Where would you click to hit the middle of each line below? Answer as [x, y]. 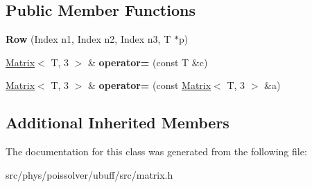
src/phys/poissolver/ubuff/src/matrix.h [89, 174]
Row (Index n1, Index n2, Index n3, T [88, 39]
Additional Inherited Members [118, 122]
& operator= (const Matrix [150, 85]
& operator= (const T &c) [148, 62]
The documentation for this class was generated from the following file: [156, 151]
